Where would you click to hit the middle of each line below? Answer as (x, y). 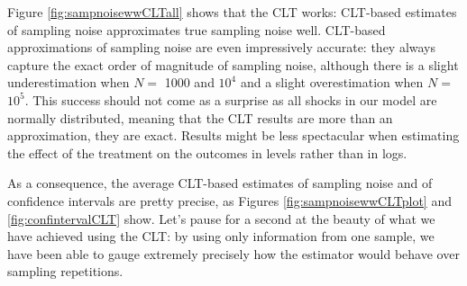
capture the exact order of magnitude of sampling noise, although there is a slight (233, 64)
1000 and (189, 82)
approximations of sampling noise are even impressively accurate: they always (222, 47)
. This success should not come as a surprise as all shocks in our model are (231, 99)
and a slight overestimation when (332, 82)
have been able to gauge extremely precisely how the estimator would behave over (233, 253)
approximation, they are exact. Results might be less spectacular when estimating (233, 135)
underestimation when (69, 82)
